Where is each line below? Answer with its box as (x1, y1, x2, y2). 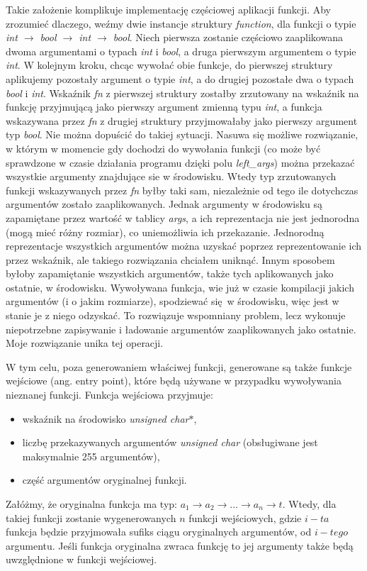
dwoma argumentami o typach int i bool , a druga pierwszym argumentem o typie (6, 43, 356, 58)
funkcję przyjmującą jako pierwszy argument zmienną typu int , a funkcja (6, 99, 322, 114)
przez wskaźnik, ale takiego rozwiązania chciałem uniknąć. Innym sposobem (6, 252, 335, 267)
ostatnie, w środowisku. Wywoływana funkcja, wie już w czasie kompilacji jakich (6, 279, 354, 294)
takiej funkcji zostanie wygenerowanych (6, 510, 176, 525)
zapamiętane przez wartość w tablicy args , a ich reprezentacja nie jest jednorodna (6, 210, 360, 225)
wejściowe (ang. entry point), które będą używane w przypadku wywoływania (6, 373, 341, 388)
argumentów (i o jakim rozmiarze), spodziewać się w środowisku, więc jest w (6, 294, 339, 309)
